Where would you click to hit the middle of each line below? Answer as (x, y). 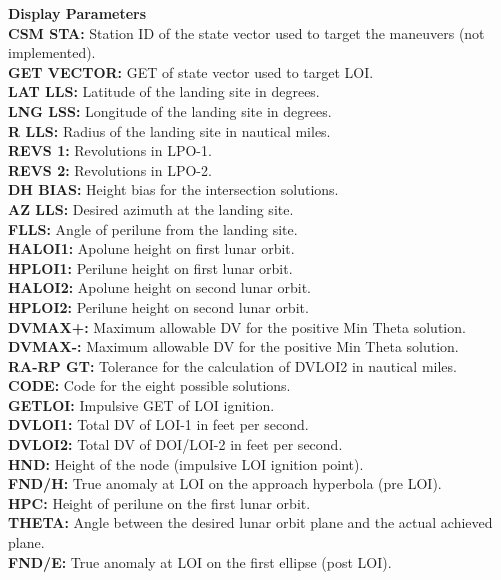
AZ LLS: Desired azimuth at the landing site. (151, 208)
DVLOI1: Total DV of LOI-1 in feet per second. (158, 424)
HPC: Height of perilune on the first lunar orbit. (159, 502)
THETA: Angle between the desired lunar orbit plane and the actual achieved (250, 522)
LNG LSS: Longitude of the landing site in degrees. (170, 110)
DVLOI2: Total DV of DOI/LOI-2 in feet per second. (175, 444)
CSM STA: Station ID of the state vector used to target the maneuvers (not (246, 32)
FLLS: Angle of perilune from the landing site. (153, 228)
